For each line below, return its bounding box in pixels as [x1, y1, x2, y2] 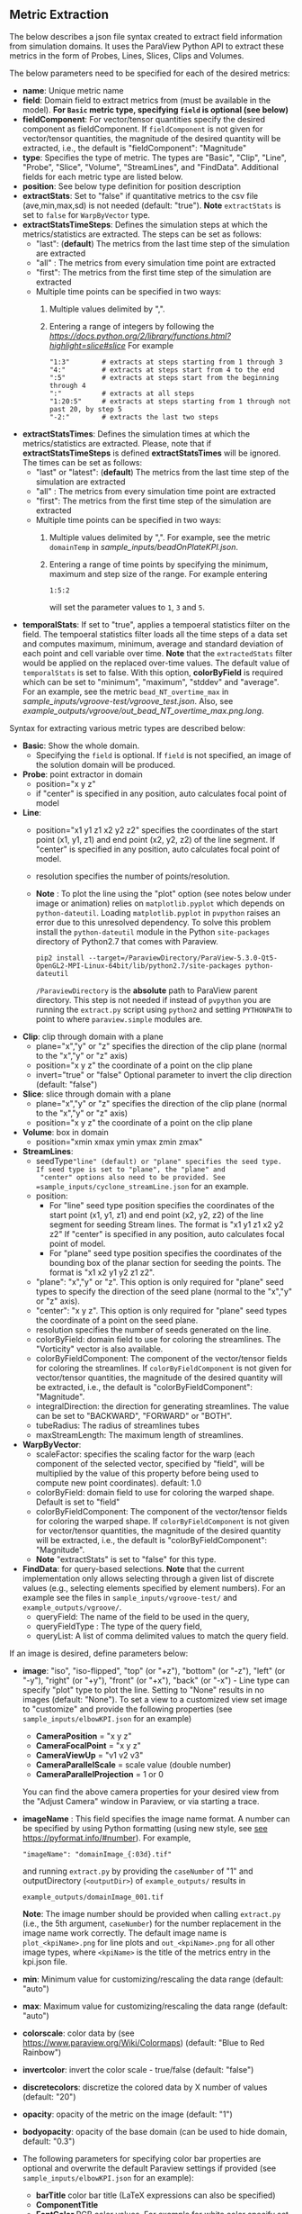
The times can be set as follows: [22, 456, 143, 467]
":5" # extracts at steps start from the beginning [49, 373, 280, 382]
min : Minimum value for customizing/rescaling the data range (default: [22, 1974, 284, 1984]
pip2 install [35, 953, 85, 962]
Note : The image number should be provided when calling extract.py [22, 1908, 281, 1919]
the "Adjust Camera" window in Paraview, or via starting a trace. [22, 1795, 260, 1806]
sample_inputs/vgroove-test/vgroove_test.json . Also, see [22, 695, 234, 706]
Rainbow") [22, 2047, 62, 2057]
